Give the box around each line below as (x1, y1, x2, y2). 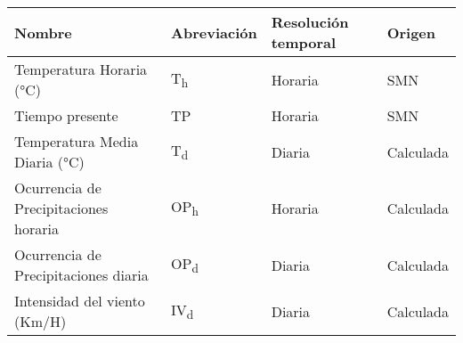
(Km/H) (14, 311, 67, 331)
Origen (386, 21, 435, 43)
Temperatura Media (14, 131, 139, 151)
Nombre (14, 21, 72, 43)
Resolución (271, 12, 349, 32)
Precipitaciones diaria (14, 265, 149, 285)
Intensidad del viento (14, 290, 145, 311)
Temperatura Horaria (14, 59, 148, 79)
